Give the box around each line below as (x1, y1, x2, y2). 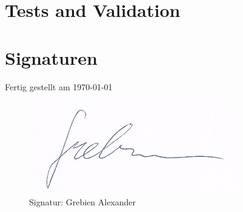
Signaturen (5, 45, 98, 70)
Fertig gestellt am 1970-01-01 (5, 80, 113, 93)
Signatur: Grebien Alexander (29, 195, 136, 208)
